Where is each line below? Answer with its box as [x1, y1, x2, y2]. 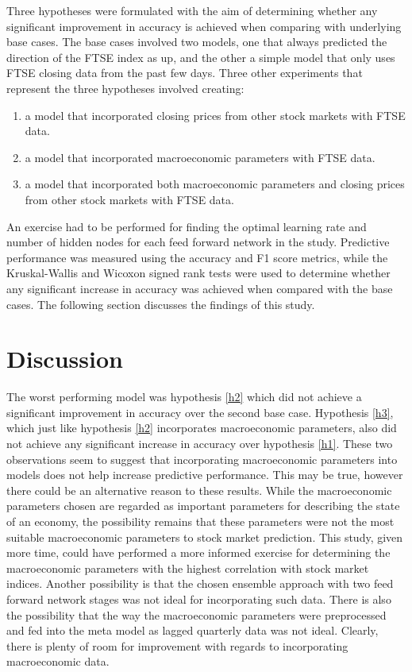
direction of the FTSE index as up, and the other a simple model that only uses [6, 48, 395, 65]
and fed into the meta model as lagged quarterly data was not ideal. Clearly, [6, 622, 379, 639]
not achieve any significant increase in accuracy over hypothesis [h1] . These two [6, 435, 393, 451]
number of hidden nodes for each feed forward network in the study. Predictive [6, 234, 390, 250]
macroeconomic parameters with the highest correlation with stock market [6, 559, 369, 576]
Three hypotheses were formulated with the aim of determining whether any [6, 2, 378, 18]
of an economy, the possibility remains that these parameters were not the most [6, 512, 395, 529]
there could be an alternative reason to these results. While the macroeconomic [6, 481, 392, 498]
